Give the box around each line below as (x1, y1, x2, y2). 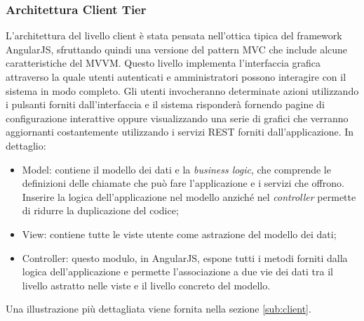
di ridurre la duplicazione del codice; (22, 203, 179, 218)
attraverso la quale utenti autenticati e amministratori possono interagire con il (6, 70, 346, 84)
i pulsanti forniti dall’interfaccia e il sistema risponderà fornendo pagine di (6, 97, 325, 112)
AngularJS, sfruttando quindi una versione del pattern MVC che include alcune (6, 41, 348, 56)
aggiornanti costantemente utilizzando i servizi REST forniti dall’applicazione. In (6, 124, 354, 139)
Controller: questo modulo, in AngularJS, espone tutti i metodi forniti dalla (22, 250, 348, 265)
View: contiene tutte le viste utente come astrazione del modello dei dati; (22, 226, 337, 241)
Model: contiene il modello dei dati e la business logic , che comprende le (22, 162, 331, 176)
